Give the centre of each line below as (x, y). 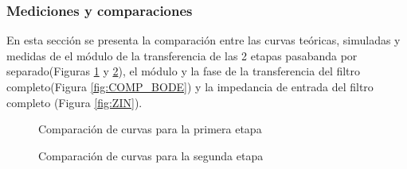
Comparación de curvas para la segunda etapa (151, 155)
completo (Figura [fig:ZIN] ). (74, 102)
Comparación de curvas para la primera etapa (150, 129)
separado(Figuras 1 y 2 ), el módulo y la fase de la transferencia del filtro (184, 71)
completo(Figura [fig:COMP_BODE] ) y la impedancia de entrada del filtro (190, 86)
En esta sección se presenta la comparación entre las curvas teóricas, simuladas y (203, 40)
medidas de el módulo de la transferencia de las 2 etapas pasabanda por (182, 55)
